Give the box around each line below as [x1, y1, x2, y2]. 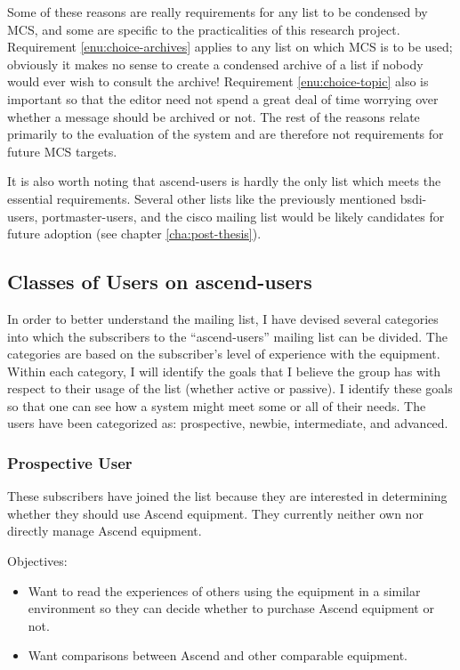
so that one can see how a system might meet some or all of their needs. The [7, 396, 426, 415]
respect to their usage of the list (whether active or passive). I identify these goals [7, 379, 453, 398]
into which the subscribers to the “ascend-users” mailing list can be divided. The [7, 327, 448, 345]
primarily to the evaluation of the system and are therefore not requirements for [7, 125, 444, 143]
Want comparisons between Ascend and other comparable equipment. [28, 646, 408, 665]
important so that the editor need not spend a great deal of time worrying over [7, 89, 439, 108]
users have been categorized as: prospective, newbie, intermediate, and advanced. [7, 414, 448, 432]
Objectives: [7, 552, 68, 570]
